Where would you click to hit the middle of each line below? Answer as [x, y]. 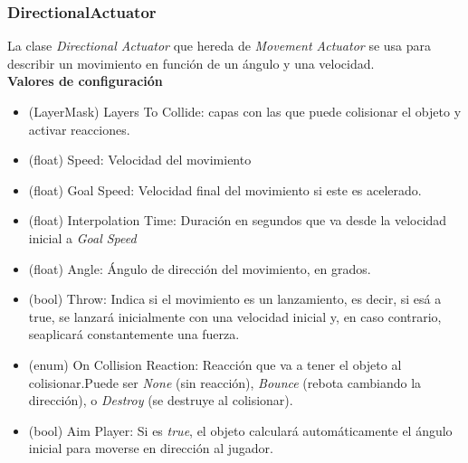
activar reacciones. [79, 129]
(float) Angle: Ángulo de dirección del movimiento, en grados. [200, 268]
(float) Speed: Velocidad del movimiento [140, 160]
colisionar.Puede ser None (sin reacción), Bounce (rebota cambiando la [225, 382]
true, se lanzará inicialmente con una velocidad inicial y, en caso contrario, [235, 316]
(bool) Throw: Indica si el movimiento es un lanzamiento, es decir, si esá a [235, 299]
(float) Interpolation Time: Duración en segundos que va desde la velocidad [238, 220]
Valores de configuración [85, 81]
